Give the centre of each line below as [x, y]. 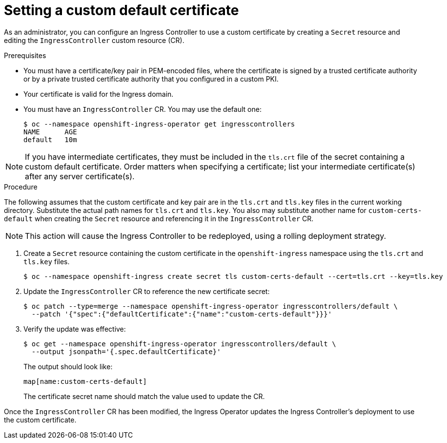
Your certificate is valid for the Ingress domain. [99, 94]
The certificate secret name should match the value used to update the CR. [144, 396]
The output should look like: [68, 366]
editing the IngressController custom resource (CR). [94, 40]
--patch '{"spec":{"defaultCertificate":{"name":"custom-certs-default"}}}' [182, 314]
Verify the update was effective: [75, 329]
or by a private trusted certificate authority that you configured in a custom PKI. [151, 79]
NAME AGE [50, 132]
